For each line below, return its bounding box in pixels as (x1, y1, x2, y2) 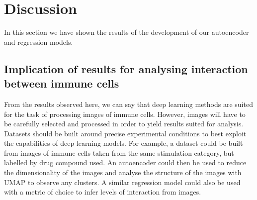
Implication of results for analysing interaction (4, 61, 248, 76)
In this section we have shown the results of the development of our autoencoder (4, 27, 249, 37)
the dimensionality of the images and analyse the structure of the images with (4, 167, 242, 178)
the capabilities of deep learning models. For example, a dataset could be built (4, 138, 243, 148)
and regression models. (4, 36, 73, 47)
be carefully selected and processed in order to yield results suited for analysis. (4, 118, 244, 129)
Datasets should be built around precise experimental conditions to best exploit (4, 128, 247, 138)
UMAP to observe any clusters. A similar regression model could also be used (4, 177, 241, 187)
